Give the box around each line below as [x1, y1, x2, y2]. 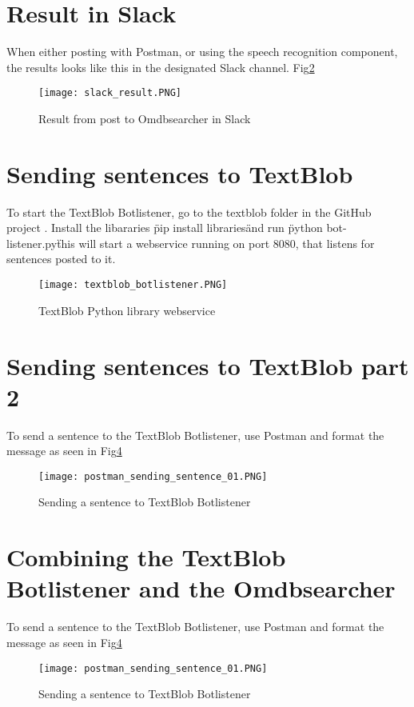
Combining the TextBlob [6, 541, 286, 573]
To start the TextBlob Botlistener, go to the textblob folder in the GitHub [6, 203, 372, 220]
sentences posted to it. [6, 250, 116, 267]
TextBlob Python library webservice [38, 302, 216, 318]
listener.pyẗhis [6, 234, 75, 251]
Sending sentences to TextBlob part [6, 349, 409, 381]
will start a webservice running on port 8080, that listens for [78, 234, 375, 251]
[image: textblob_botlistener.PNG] [38, 279, 228, 291]
